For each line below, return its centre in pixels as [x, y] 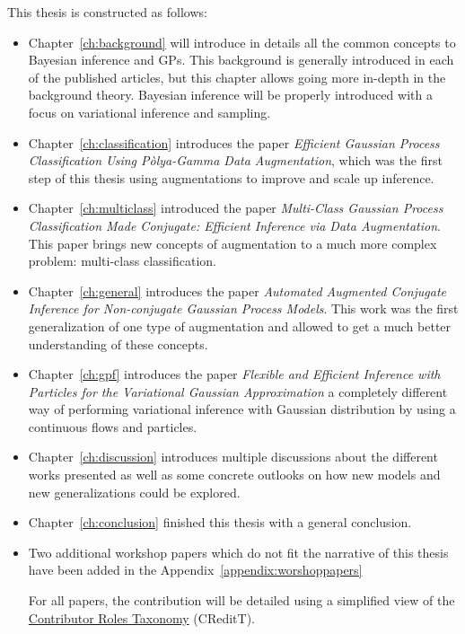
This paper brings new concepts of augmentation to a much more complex [232, 243]
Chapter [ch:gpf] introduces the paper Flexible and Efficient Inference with [234, 374]
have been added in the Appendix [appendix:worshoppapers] [195, 570]
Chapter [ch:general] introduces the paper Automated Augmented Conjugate [237, 291]
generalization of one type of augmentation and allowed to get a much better [240, 326]
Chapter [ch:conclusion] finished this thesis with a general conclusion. [220, 522]
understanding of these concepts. [118, 343]
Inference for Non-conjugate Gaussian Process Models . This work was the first [243, 308]
